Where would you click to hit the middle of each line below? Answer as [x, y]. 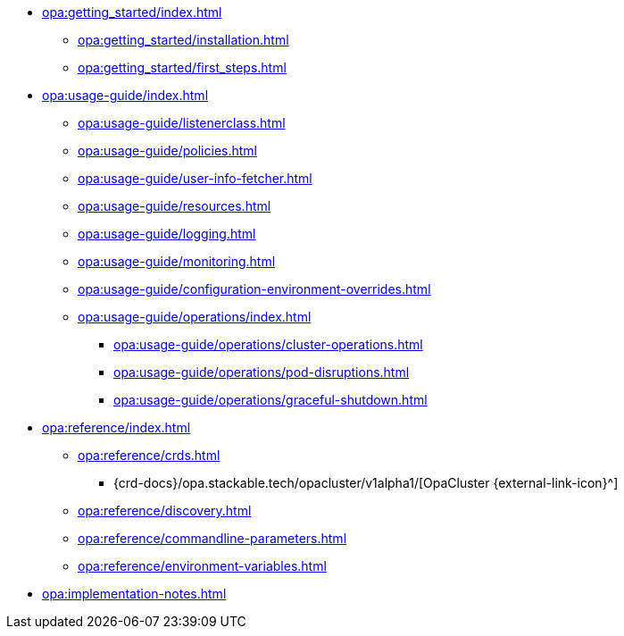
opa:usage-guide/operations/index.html [195, 317]
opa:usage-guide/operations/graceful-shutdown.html [270, 400]
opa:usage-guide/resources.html [175, 206]
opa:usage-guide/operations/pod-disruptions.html [262, 372]
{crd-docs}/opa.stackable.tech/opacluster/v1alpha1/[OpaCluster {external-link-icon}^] [366, 483]
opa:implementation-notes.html [134, 594]
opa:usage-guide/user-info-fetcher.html [195, 178]
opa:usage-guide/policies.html [167, 151]
